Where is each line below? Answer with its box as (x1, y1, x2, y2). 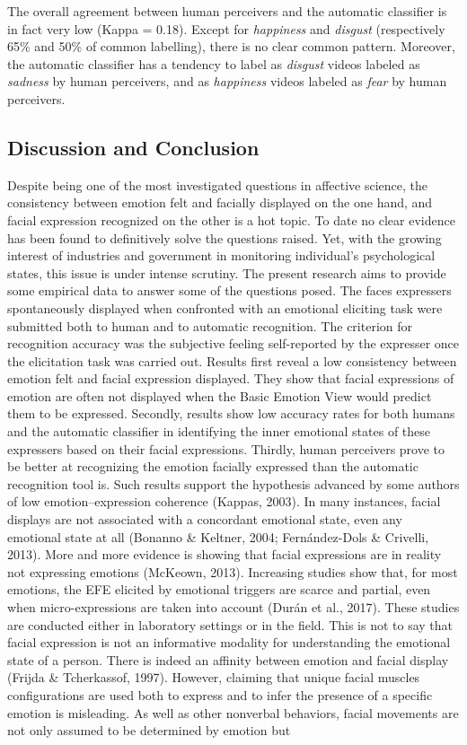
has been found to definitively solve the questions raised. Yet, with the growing (7, 228, 442, 247)
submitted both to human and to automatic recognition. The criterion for (7, 316, 412, 335)
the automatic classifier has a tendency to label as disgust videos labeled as (7, 54, 420, 73)
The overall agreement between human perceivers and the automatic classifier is (7, 2, 447, 20)
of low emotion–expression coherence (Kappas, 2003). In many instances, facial (7, 492, 441, 511)
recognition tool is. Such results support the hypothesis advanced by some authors (7, 474, 460, 493)
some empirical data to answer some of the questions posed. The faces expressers (7, 281, 452, 300)
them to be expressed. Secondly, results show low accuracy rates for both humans (7, 404, 455, 423)
